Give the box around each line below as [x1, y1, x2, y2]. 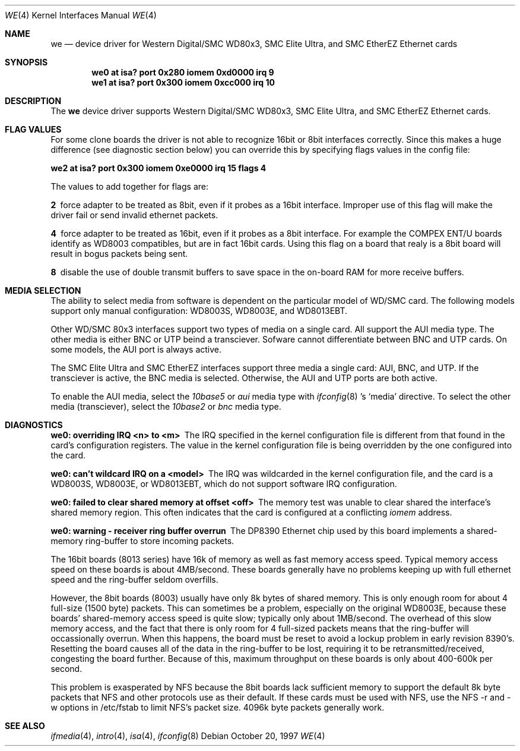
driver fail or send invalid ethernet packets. [50, 210, 218, 220]
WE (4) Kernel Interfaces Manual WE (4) [5, 10, 157, 20]
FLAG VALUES [5, 124, 62, 134]
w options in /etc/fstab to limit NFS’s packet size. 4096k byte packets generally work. [50, 702, 385, 712]
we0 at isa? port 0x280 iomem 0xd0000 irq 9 [91, 67, 274, 77]
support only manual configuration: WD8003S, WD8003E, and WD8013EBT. [50, 306, 348, 316]
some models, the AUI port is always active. [50, 344, 222, 354]
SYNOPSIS [5, 57, 48, 67]
